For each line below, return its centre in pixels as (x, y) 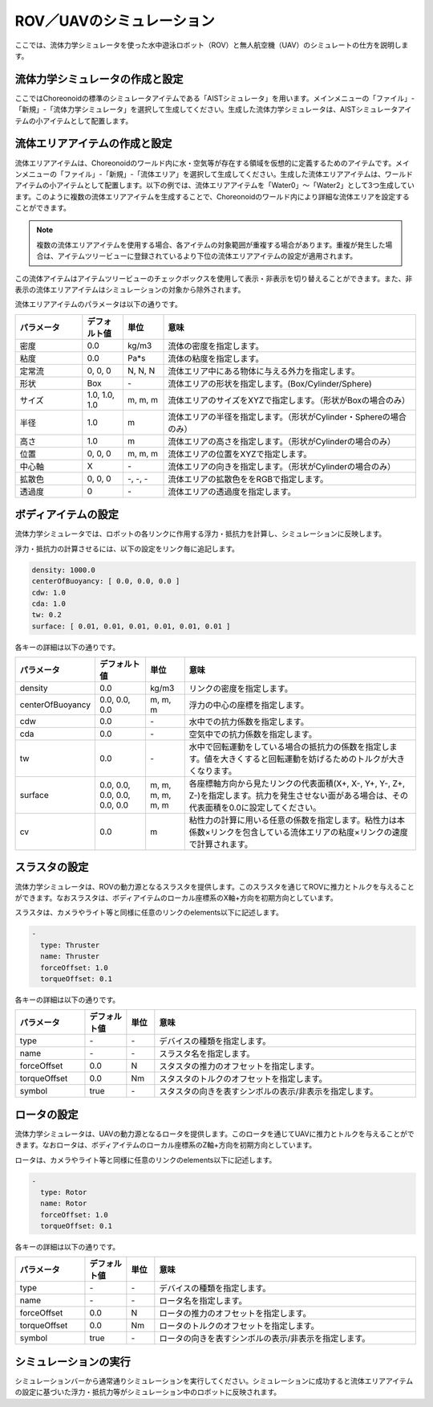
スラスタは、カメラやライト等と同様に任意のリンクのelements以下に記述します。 (149, 913)
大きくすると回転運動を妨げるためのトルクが (304, 759)
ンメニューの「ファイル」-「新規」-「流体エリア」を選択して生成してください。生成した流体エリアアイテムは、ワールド (214, 174)
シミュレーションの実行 (73, 1362)
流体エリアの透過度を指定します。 (232, 492)
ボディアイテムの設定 (67, 515)
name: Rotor (64, 1204)
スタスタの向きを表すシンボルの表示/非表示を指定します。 (269, 1091)
